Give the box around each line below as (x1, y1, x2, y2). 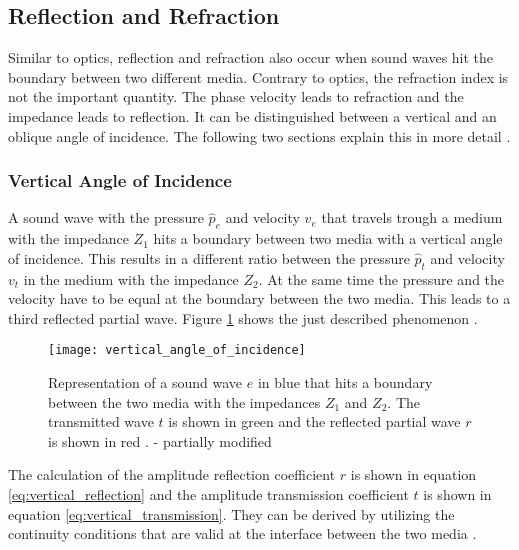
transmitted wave (48, 411, 154, 432)
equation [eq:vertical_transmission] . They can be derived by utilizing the (8, 503, 455, 524)
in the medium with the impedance (23, 268, 239, 289)
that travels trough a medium (321, 207, 503, 228)
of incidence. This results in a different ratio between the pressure (8, 247, 410, 268)
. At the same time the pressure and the (258, 268, 505, 289)
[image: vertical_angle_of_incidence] (48, 343, 306, 358)
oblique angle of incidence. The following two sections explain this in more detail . (8, 125, 511, 146)
